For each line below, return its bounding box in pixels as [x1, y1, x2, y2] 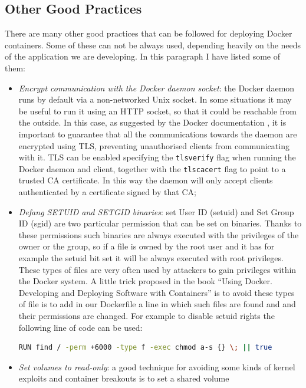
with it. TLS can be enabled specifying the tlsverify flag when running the [18, 151, 296, 163]
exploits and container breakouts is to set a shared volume [18, 372, 229, 384]
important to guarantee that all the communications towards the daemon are [18, 127, 297, 140]
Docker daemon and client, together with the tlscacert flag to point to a [18, 162, 286, 175]
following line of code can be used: [18, 321, 143, 333]
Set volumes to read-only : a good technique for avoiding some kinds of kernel [18, 360, 295, 373]
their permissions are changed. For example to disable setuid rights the [18, 309, 275, 321]
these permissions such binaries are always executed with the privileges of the [18, 228, 299, 241]
